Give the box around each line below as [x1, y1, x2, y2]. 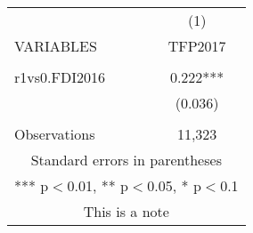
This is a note [83, 201, 169, 221]
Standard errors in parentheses [30, 149, 222, 170]
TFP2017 [167, 36, 226, 56]
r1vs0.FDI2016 [14, 67, 105, 87]
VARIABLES [14, 36, 97, 56]
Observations [14, 124, 95, 144]
